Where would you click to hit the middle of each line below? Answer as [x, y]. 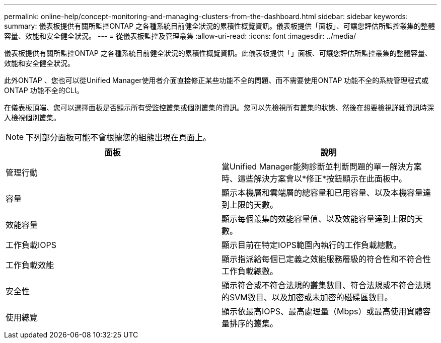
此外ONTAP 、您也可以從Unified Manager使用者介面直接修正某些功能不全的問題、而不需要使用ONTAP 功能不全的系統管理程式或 [216, 80]
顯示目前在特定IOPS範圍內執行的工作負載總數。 [312, 245]
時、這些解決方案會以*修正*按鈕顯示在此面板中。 [314, 179]
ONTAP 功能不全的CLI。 [44, 90]
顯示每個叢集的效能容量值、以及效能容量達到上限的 [318, 219]
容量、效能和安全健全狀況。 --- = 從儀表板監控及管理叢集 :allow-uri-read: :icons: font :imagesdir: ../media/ [180, 36]
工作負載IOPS [31, 245]
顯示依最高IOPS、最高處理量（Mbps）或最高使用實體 [322, 311]
